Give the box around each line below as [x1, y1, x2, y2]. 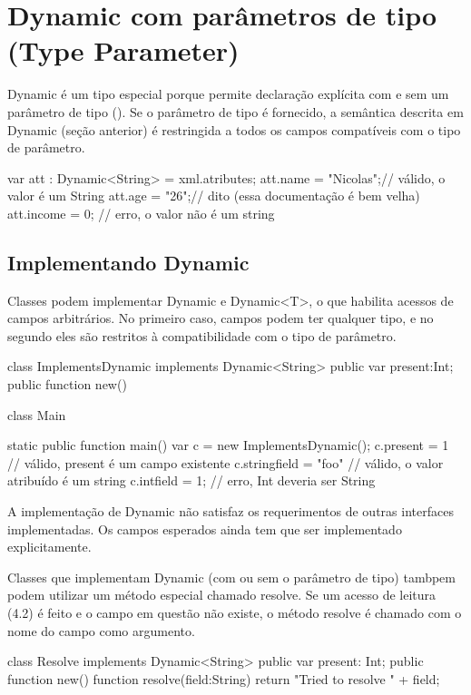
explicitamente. [7, 537, 92, 556]
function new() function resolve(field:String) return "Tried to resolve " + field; [7, 669, 440, 688]
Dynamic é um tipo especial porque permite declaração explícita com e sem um [7, 84, 449, 103]
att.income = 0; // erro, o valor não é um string [7, 203, 275, 222]
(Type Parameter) [7, 32, 240, 69]
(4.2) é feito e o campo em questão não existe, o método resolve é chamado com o [7, 602, 462, 622]
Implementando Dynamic [7, 248, 250, 276]
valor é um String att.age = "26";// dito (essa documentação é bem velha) [7, 186, 420, 205]
